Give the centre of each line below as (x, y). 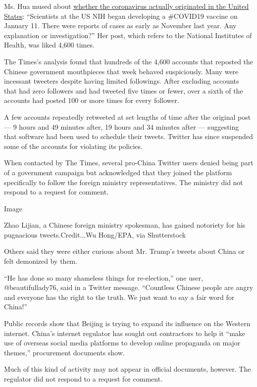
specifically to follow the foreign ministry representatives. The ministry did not (124, 182)
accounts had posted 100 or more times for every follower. (92, 100)
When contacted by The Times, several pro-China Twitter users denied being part (129, 163)
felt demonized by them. (41, 261)
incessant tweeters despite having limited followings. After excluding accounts (122, 81)
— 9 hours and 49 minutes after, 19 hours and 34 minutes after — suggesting (122, 126)
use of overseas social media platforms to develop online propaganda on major (122, 343)
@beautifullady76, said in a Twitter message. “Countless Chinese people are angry (129, 287)
